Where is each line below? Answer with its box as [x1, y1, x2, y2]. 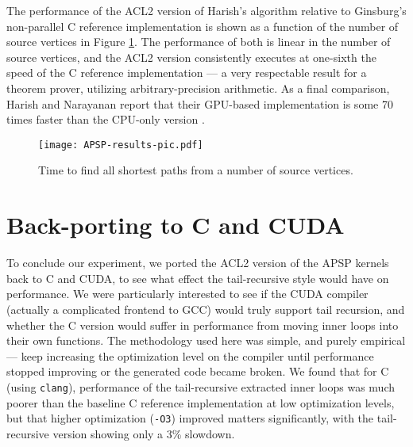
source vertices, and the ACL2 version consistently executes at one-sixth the [6, 48, 376, 65]
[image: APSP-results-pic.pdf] [38, 139, 203, 151]
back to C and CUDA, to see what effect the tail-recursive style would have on [6, 269, 389, 286]
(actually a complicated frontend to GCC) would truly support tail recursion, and [6, 300, 405, 317]
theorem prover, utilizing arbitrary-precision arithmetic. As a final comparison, [6, 79, 390, 96]
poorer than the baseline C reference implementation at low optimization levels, [6, 394, 395, 411]
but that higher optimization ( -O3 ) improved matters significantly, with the [6, 410, 374, 426]
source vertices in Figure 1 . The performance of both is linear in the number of [6, 33, 391, 50]
